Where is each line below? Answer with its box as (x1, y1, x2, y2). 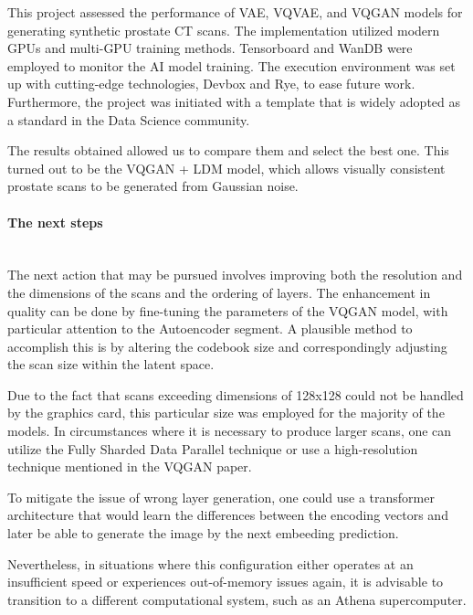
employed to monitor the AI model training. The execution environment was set (7, 56, 456, 75)
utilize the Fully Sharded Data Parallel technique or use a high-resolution (7, 439, 418, 458)
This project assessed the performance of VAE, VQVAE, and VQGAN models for (7, 3, 463, 21)
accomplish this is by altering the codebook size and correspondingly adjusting (7, 336, 447, 355)
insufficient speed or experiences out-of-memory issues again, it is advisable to (7, 572, 444, 591)
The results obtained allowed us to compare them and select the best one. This (7, 141, 449, 160)
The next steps (7, 212, 103, 231)
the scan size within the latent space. (7, 355, 215, 374)
